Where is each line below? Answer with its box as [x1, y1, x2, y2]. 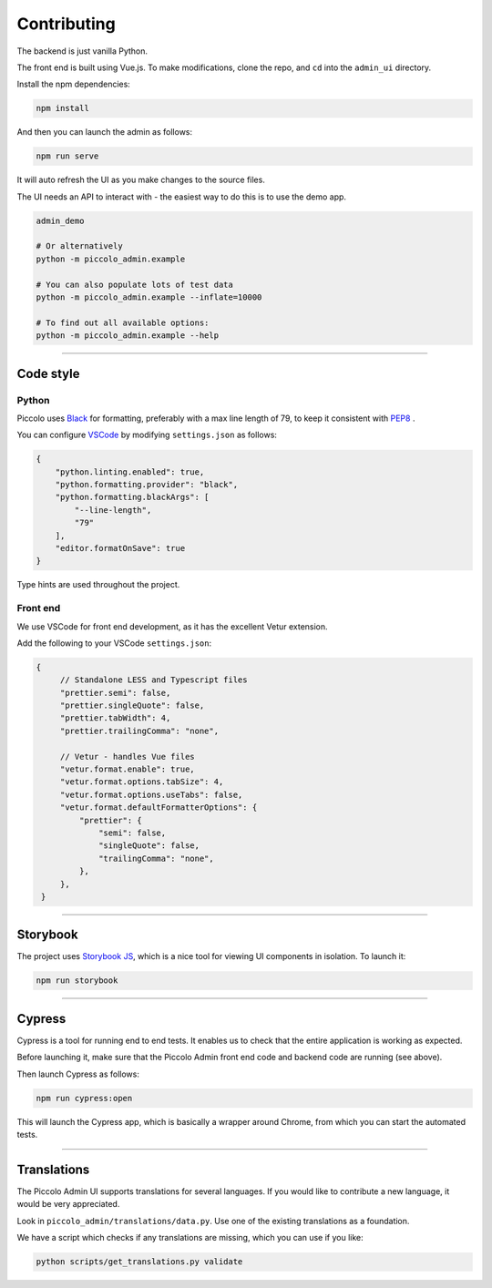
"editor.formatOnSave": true [55, 543, 186, 554]
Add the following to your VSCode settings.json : [16, 638, 212, 649]
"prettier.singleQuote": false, [59, 700, 205, 710]
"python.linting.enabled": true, [55, 466, 205, 477]
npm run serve [36, 151, 99, 161]
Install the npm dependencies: [16, 78, 131, 90]
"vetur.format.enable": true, [59, 764, 195, 774]
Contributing [16, 14, 116, 34]
